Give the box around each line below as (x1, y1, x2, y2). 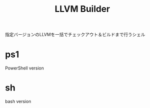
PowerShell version (5, 65, 44, 71)
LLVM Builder (54, 3, 110, 15)
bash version (5, 99, 31, 105)
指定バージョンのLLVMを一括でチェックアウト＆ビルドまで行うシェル (5, 32, 146, 38)
